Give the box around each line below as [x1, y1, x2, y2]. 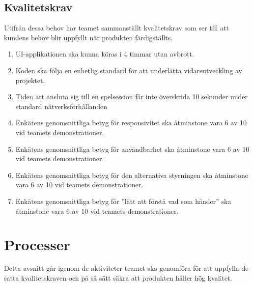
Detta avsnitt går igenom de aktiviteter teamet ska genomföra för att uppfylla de [4, 263, 249, 273]
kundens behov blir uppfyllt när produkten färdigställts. [4, 32, 173, 42]
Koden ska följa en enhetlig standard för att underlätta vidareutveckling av [15, 65, 242, 75]
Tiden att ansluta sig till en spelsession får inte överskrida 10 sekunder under [15, 91, 248, 102]
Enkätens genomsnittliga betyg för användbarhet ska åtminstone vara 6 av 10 [15, 143, 250, 154]
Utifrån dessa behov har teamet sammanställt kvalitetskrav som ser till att [4, 23, 229, 33]
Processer [4, 234, 70, 255]
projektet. [15, 75, 45, 85]
